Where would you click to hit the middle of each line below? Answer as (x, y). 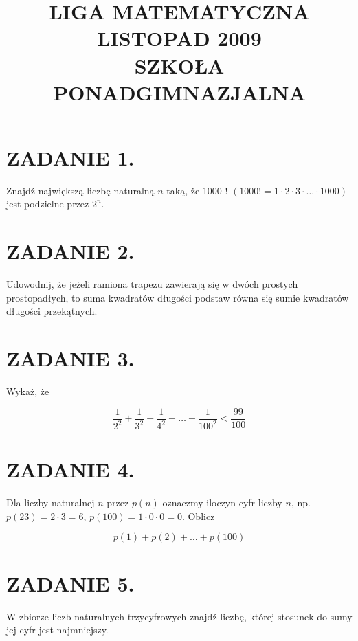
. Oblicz (198, 516)
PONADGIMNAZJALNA (179, 92)
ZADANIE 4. (70, 470)
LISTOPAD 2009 (179, 38)
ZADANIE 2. (70, 251)
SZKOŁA (179, 65)
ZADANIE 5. (70, 583)
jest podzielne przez (48, 204)
